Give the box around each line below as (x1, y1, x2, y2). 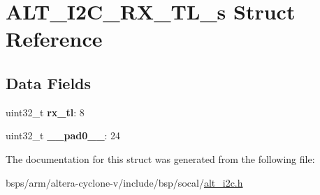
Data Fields (6, 72, 92, 93)
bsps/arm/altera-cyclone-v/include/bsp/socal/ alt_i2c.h (6, 175, 243, 189)
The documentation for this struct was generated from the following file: (6, 151, 315, 166)
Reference (6, 24, 103, 53)
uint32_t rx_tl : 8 (6, 104, 85, 119)
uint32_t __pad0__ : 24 (6, 128, 121, 143)
